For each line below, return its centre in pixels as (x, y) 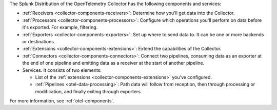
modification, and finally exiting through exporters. (88, 91)
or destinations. (39, 41)
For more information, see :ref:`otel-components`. (62, 101)
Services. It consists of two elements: (62, 70)
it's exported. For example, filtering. (60, 28)
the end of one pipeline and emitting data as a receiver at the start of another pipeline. (113, 63)
